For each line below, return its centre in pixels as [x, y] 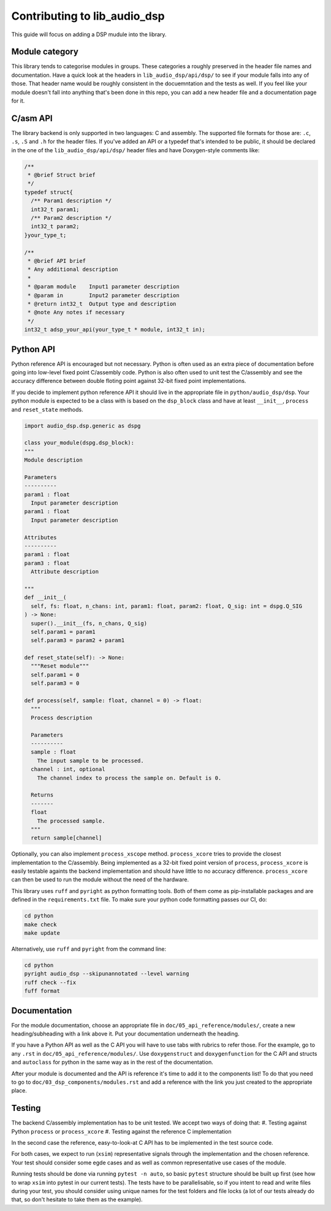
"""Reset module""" [60, 666]
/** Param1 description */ [71, 201]
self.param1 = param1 [63, 632]
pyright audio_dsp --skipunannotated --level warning [107, 974]
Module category [45, 52]
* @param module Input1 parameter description [104, 287]
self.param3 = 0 [55, 683]
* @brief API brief [57, 261]
